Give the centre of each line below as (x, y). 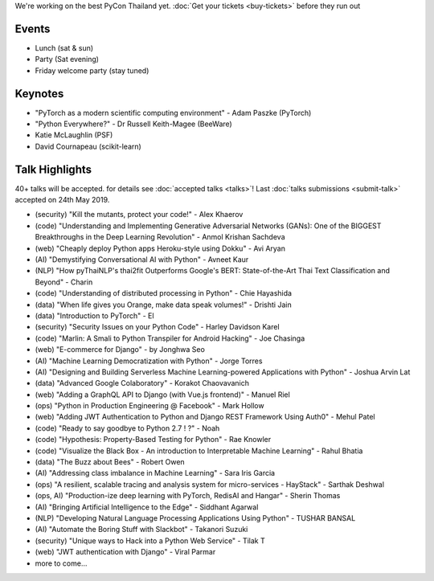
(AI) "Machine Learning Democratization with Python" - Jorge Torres (149, 361)
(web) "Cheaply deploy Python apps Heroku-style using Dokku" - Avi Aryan (160, 248)
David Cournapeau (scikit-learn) (88, 146)
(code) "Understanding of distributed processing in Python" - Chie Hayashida (164, 293)
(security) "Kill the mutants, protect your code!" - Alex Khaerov (139, 215)
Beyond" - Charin (64, 282)
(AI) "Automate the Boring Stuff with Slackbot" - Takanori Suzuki (141, 530)
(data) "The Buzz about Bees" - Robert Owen (110, 462)
